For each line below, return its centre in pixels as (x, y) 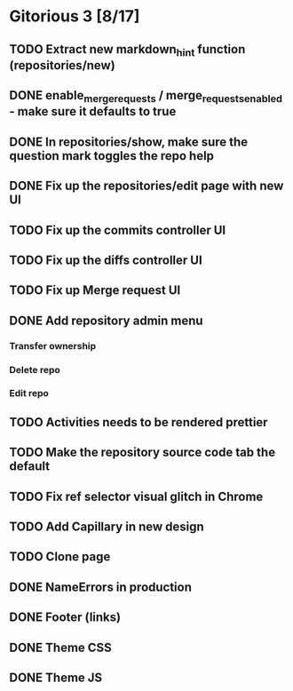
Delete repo (35, 369)
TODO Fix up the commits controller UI (118, 230)
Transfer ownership (53, 345)
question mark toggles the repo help (112, 156)
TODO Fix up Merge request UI (95, 290)
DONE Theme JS (56, 677)
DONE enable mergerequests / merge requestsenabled (146, 97)
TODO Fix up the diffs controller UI (106, 260)
